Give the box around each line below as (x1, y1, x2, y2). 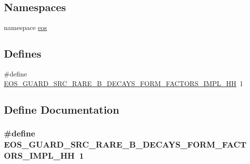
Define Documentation (4, 102, 119, 117)
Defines (4, 46, 42, 61)
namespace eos (4, 22, 47, 32)
